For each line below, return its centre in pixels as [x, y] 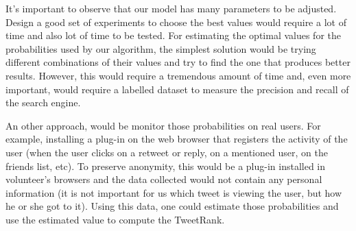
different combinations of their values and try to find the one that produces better [178, 62]
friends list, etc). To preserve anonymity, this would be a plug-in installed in [166, 166]
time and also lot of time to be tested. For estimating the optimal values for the [173, 35]
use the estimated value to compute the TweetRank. [115, 219]
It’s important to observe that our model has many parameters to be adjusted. [171, 8]
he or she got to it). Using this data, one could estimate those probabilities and [172, 206]
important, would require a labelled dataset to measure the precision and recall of [177, 89]
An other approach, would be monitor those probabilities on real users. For [163, 125]
